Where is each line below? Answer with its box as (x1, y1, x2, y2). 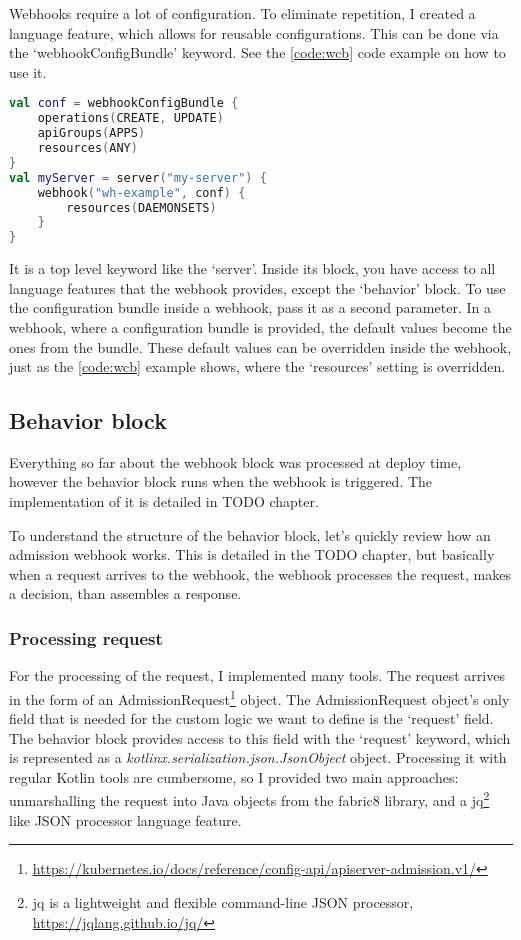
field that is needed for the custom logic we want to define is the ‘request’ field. (9, 708, 494, 729)
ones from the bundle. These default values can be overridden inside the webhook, (9, 336, 512, 357)
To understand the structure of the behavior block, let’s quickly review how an (9, 524, 491, 545)
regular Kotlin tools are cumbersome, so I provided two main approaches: (9, 766, 459, 787)
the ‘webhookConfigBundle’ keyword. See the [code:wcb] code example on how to (9, 42, 506, 63)
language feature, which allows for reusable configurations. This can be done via (9, 22, 499, 43)
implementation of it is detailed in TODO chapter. (9, 491, 319, 512)
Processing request (9, 625, 163, 650)
